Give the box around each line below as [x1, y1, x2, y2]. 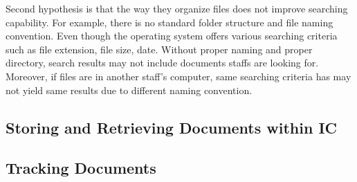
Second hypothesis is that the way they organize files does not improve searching [6, 1, 348, 15]
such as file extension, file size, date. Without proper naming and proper [6, 42, 313, 56]
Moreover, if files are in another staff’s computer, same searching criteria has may [6, 69, 351, 83]
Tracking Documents [6, 157, 156, 179]
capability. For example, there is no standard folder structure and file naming [6, 15, 333, 29]
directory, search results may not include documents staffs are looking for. [6, 55, 319, 70]
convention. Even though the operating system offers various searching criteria [6, 28, 338, 43]
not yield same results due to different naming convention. [6, 82, 253, 97]
